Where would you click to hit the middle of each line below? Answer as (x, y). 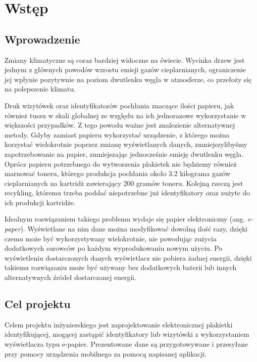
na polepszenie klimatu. (40, 89)
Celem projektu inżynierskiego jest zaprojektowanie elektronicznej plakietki (119, 324)
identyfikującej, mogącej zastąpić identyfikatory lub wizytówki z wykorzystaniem (127, 334)
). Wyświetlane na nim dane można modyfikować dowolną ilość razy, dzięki (134, 229)
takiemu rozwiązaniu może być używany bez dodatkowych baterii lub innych (121, 267)
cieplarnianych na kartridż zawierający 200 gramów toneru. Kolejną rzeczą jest (124, 183)
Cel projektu (38, 304)
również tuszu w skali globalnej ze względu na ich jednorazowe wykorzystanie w (125, 115)
